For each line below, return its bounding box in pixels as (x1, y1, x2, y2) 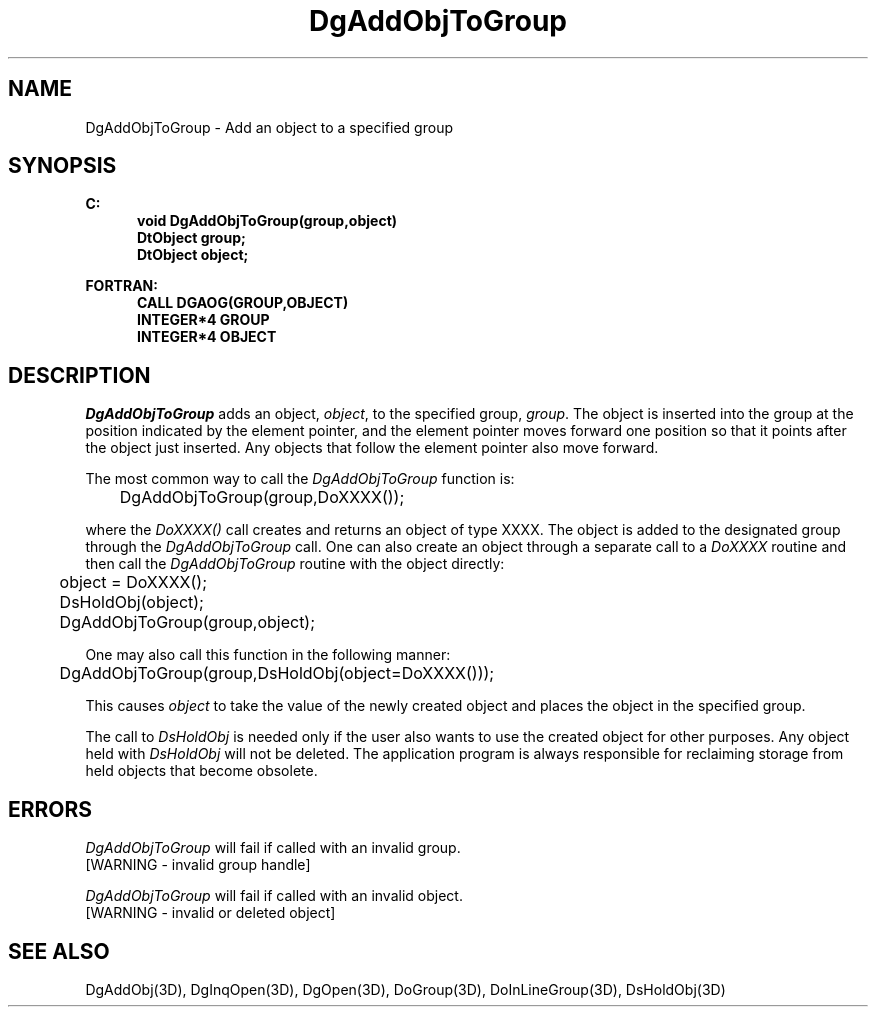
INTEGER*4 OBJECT (137, 328, 277, 346)
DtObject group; (137, 229, 246, 247)
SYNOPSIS (8, 153, 117, 179)
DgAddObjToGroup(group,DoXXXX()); (119, 487, 405, 508)
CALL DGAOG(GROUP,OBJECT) (137, 294, 349, 312)
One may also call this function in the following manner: (85, 646, 451, 664)
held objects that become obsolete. (85, 762, 318, 780)
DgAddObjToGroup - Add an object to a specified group (85, 118, 453, 136)
